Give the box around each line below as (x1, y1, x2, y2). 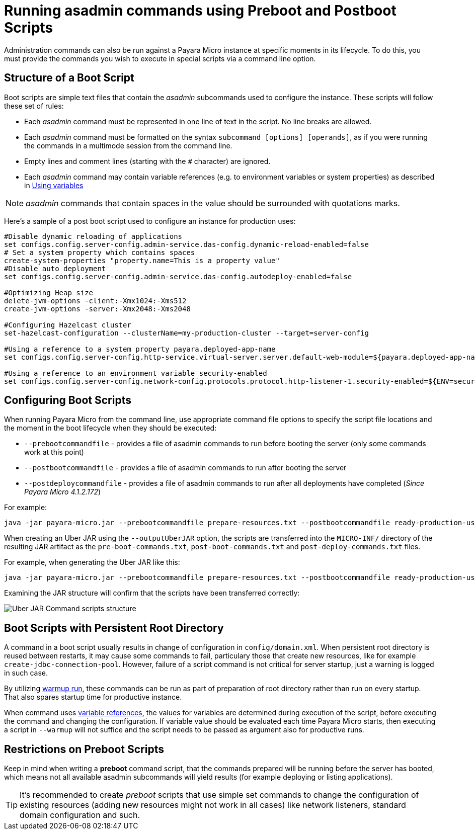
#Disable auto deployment (4, 264, 106, 273)
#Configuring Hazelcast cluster (4, 320, 131, 329)
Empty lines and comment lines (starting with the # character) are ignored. (24, 156, 271, 165)
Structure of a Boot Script (4, 71, 134, 85)
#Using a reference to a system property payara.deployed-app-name (4, 345, 276, 353)
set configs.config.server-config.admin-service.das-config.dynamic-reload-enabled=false (4, 240, 369, 248)
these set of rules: (4, 101, 64, 110)
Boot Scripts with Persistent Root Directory (4, 621, 224, 634)
